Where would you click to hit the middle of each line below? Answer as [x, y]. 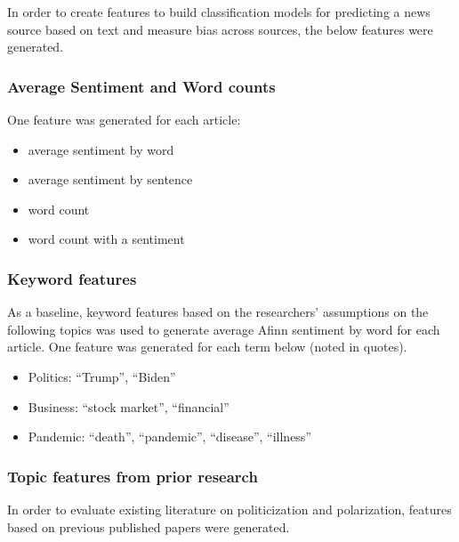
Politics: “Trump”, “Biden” [102, 376]
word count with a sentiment [106, 239]
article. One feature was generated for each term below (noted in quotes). [207, 347]
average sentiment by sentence [110, 179]
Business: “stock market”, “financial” [129, 406]
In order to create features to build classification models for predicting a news [219, 12]
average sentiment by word [101, 149]
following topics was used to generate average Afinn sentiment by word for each [224, 329]
